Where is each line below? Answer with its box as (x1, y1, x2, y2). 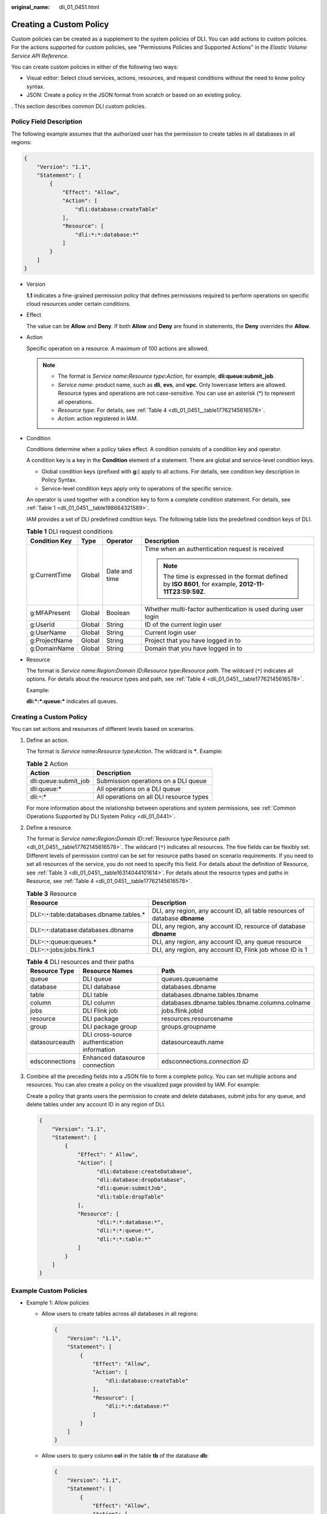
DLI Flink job (82, 1007, 118, 1015)
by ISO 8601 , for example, (163, 580, 238, 588)
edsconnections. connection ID (161, 1057, 249, 1066)
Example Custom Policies (11, 1286, 88, 1295)
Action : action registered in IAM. (58, 415, 139, 422)
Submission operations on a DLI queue (96, 776, 207, 785)
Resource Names (82, 967, 133, 975)
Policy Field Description (11, 117, 83, 126)
